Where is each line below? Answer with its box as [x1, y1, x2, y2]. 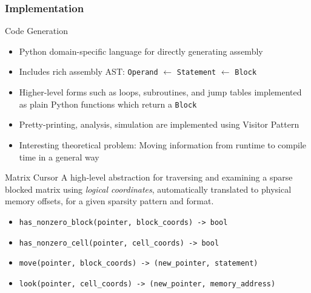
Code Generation [5, 24, 68, 37]
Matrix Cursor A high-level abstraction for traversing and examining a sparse [5, 171, 293, 184]
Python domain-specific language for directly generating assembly [19, 44, 263, 57]
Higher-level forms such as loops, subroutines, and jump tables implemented [19, 86, 302, 98]
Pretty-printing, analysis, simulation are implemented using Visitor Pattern [19, 118, 299, 131]
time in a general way [19, 150, 99, 163]
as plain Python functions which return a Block [19, 97, 197, 110]
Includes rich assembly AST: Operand [19, 65, 158, 78]
